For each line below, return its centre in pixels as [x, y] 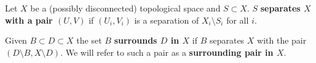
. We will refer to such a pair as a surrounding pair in [167, 52]
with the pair [282, 40]
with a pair [29, 20]
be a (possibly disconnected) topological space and [125, 8]
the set [89, 40]
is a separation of [167, 20]
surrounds [136, 40]
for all [238, 20]
